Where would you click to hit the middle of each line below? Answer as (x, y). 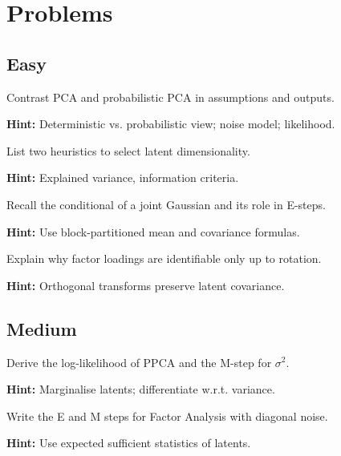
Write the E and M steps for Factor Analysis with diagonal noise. (167, 416)
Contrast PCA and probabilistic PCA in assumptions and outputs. (170, 97)
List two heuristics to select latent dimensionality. (128, 150)
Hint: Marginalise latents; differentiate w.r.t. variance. (141, 389)
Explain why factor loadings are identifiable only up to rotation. (164, 258)
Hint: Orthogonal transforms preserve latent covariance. (146, 285)
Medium (42, 328)
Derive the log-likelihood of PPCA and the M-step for (139, 362)
